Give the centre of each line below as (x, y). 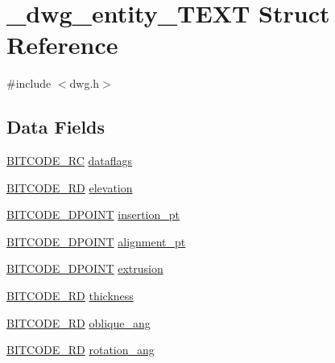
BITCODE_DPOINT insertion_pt (93, 214)
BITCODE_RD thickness (70, 296)
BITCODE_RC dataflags (70, 161)
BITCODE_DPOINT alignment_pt (96, 241)
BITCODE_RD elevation (70, 187)
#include (29, 83)
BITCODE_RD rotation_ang (81, 350)
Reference (62, 45)
